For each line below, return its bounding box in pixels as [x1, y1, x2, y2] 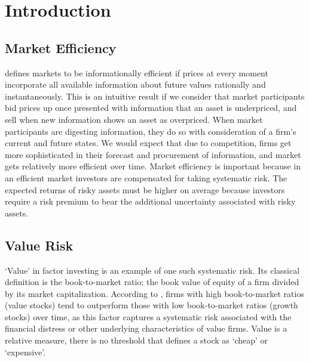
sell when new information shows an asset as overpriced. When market [5, 113, 263, 125]
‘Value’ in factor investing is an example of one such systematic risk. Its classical [5, 264, 300, 276]
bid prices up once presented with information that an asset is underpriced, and [5, 101, 297, 114]
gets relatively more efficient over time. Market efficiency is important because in [5, 160, 301, 172]
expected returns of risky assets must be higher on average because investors [5, 183, 285, 196]
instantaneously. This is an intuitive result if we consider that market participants [5, 89, 305, 102]
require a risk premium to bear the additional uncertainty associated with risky [5, 195, 296, 208]
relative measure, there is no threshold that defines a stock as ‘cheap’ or [5, 334, 268, 346]
